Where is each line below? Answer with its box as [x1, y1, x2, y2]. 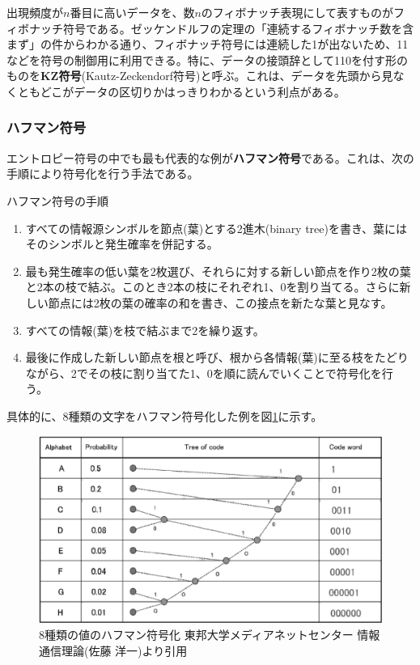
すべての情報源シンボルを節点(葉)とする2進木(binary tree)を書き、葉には [25, 219, 408, 236]
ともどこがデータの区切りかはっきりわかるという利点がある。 [17, 83, 346, 100]
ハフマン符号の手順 [6, 192, 108, 209]
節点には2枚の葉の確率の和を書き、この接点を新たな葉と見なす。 [48, 294, 392, 311]
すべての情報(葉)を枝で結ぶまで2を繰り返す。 [25, 321, 265, 338]
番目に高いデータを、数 [70, 4, 195, 20]
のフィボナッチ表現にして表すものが [201, 4, 394, 20]
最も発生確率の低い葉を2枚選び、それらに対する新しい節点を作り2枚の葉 [25, 262, 411, 279]
